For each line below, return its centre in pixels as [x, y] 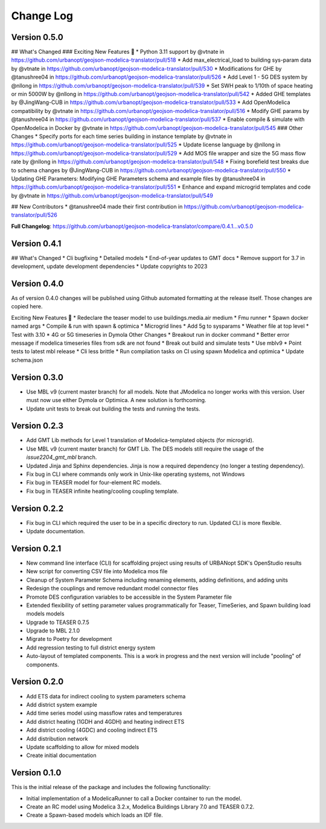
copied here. [27, 307]
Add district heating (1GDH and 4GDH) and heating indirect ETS [105, 721]
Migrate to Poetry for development [69, 639]
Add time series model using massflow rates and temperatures [104, 713]
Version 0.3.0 [37, 377]
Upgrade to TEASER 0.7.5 [58, 622]
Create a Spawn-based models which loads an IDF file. [94, 815]
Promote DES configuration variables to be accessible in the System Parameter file [129, 597]
